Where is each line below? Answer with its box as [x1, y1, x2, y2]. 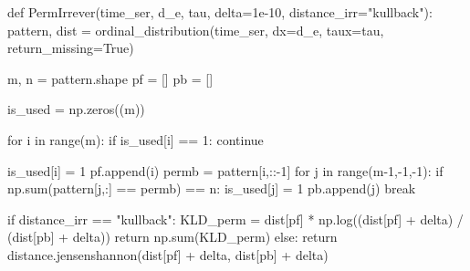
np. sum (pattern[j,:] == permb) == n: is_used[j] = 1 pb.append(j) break [7, 179, 416, 198]
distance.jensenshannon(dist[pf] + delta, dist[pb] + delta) [7, 245, 329, 264]
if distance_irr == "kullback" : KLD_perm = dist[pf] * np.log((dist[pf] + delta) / [7, 209, 464, 228]
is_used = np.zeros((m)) [7, 99, 145, 119]
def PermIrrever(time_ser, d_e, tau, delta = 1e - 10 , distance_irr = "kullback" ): [7, 3, 433, 21]
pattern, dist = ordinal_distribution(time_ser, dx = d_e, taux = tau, [7, 20, 384, 39]
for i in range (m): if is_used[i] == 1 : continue [7, 130, 264, 149]
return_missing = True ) [7, 38, 134, 57]
